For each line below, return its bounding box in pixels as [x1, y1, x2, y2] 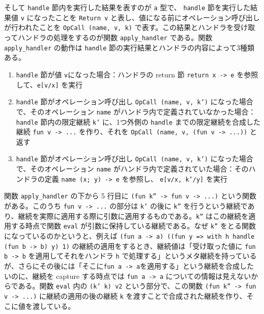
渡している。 [32, 300, 75, 311]
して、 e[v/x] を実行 [16, 79, 83, 90]
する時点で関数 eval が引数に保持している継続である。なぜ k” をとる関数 [11, 220, 256, 231]
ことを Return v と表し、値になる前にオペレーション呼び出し [55, 12, 260, 22]
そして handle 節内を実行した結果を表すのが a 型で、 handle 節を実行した [4, 2, 251, 12]
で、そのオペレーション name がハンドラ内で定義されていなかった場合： [16, 106, 256, 117]
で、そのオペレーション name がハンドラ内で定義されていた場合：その [16, 163, 249, 174]
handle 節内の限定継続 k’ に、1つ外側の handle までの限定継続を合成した [16, 116, 260, 127]
